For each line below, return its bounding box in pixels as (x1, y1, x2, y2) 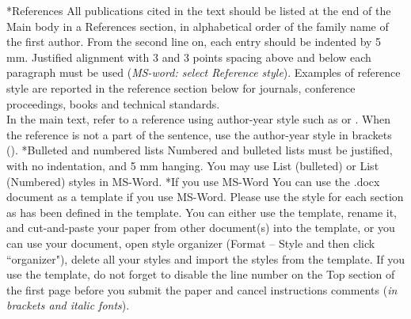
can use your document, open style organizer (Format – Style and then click (6, 234, 375, 251)
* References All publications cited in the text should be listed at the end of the (6, 2, 391, 18)
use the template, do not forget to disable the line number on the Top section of (6, 266, 395, 283)
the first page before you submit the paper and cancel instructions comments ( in (6, 281, 398, 298)
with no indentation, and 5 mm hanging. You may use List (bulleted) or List (6, 157, 379, 173)
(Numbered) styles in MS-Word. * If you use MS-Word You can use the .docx (6, 173, 380, 189)
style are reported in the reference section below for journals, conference (6, 79, 356, 96)
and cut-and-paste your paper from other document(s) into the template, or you (6, 219, 395, 236)
